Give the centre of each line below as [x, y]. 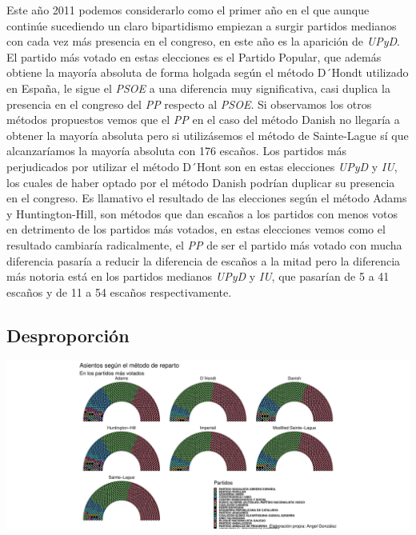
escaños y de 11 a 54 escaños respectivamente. [119, 291]
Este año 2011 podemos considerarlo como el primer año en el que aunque [188, 10]
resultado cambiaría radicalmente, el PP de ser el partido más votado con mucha [204, 244]
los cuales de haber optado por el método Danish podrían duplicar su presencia [201, 182]
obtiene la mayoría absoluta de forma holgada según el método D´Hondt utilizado [208, 72]
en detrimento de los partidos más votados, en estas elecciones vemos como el [196, 229]
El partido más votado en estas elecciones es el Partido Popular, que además [194, 56]
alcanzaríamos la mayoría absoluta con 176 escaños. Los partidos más [177, 151]
